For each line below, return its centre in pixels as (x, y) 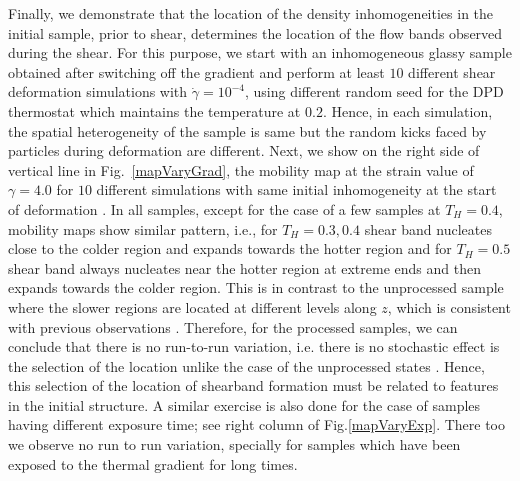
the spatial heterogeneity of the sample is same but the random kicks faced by (247, 130)
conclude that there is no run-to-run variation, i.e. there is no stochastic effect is (254, 346)
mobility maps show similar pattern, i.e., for (143, 228)
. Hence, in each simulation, (407, 110)
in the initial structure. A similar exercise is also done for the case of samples (244, 404)
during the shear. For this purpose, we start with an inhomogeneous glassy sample (260, 52)
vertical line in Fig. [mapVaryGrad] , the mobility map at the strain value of (241, 169)
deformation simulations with (98, 91)
